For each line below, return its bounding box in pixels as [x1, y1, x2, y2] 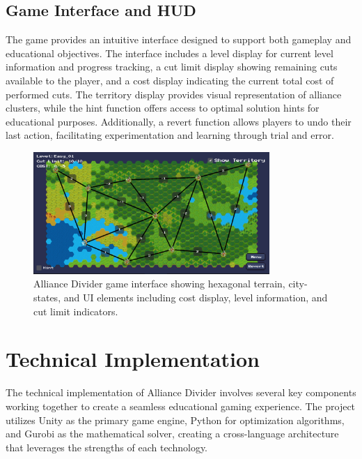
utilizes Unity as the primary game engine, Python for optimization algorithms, [6, 412, 345, 427]
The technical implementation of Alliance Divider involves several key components [6, 385, 356, 400]
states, [33, 290, 61, 305]
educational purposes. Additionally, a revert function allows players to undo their [6, 114, 352, 128]
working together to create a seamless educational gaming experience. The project [6, 398, 356, 413]
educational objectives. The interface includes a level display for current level [6, 45, 333, 60]
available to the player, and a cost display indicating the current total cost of [6, 73, 334, 87]
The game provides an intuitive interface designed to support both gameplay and [6, 32, 352, 47]
